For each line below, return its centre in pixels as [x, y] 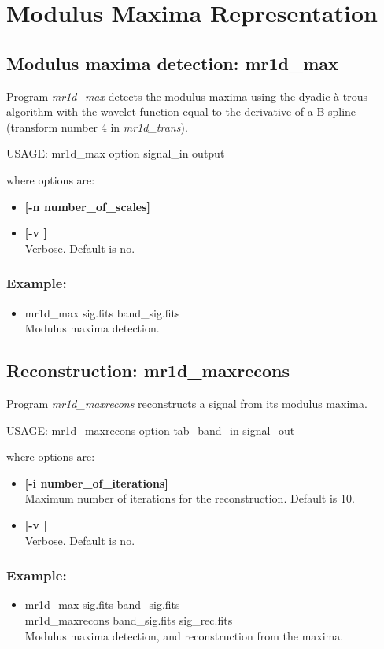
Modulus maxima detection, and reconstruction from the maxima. [184, 635]
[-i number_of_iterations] [96, 482]
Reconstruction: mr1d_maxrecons [148, 371]
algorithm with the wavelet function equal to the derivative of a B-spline [181, 111]
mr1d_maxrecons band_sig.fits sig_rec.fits [129, 619]
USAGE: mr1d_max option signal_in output [116, 153]
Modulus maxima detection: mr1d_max [172, 63]
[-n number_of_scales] [88, 206]
